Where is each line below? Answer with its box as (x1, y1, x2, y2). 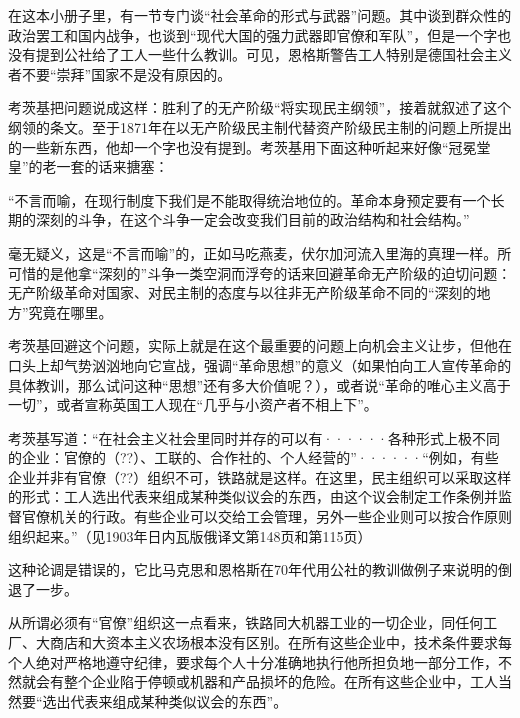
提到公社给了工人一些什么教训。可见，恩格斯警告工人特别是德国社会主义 (35, 44, 512, 65)
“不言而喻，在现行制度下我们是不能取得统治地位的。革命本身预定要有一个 (8, 189, 491, 210)
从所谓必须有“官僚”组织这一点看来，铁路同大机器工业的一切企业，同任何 (8, 612, 484, 633)
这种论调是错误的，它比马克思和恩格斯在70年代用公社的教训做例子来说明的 (8, 559, 498, 580)
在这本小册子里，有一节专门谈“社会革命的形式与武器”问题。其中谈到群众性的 (8, 5, 512, 25)
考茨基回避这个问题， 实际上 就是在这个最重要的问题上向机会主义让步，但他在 (8, 335, 512, 356)
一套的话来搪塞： (56, 156, 169, 177)
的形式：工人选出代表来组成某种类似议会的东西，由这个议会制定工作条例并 (8, 486, 498, 507)
